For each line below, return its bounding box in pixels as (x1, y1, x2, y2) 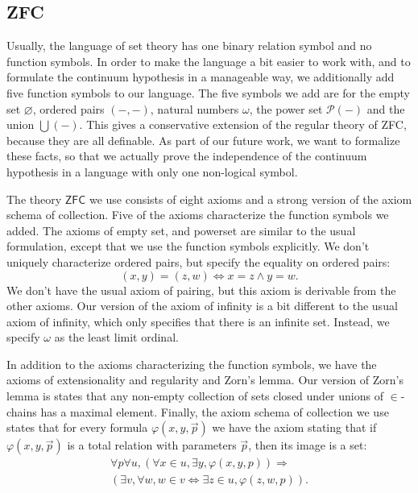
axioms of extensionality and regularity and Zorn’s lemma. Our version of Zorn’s (6, 371, 404, 388)
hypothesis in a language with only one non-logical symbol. (6, 163, 298, 180)
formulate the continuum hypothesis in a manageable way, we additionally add (6, 68, 395, 85)
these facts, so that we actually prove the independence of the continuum (6, 147, 367, 164)
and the (366, 100, 405, 117)
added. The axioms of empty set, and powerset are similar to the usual (6, 222, 356, 238)
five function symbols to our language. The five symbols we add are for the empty (6, 84, 410, 101)
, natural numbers (150, 100, 239, 117)
